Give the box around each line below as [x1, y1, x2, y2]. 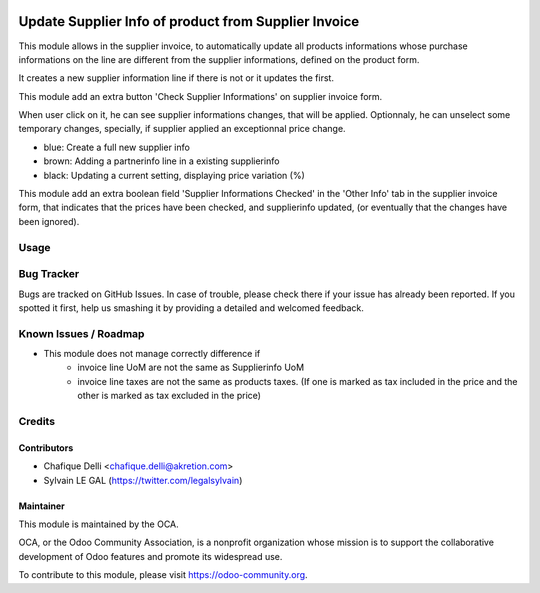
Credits [18, 414, 55, 428]
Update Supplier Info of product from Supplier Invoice [18, 13, 360, 30]
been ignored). [18, 215, 80, 227]
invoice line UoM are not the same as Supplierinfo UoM [77, 361, 305, 374]
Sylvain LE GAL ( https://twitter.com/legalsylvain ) [43, 474, 243, 486]
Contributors [18, 441, 74, 454]
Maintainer [18, 500, 65, 512]
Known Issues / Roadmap [18, 326, 145, 340]
